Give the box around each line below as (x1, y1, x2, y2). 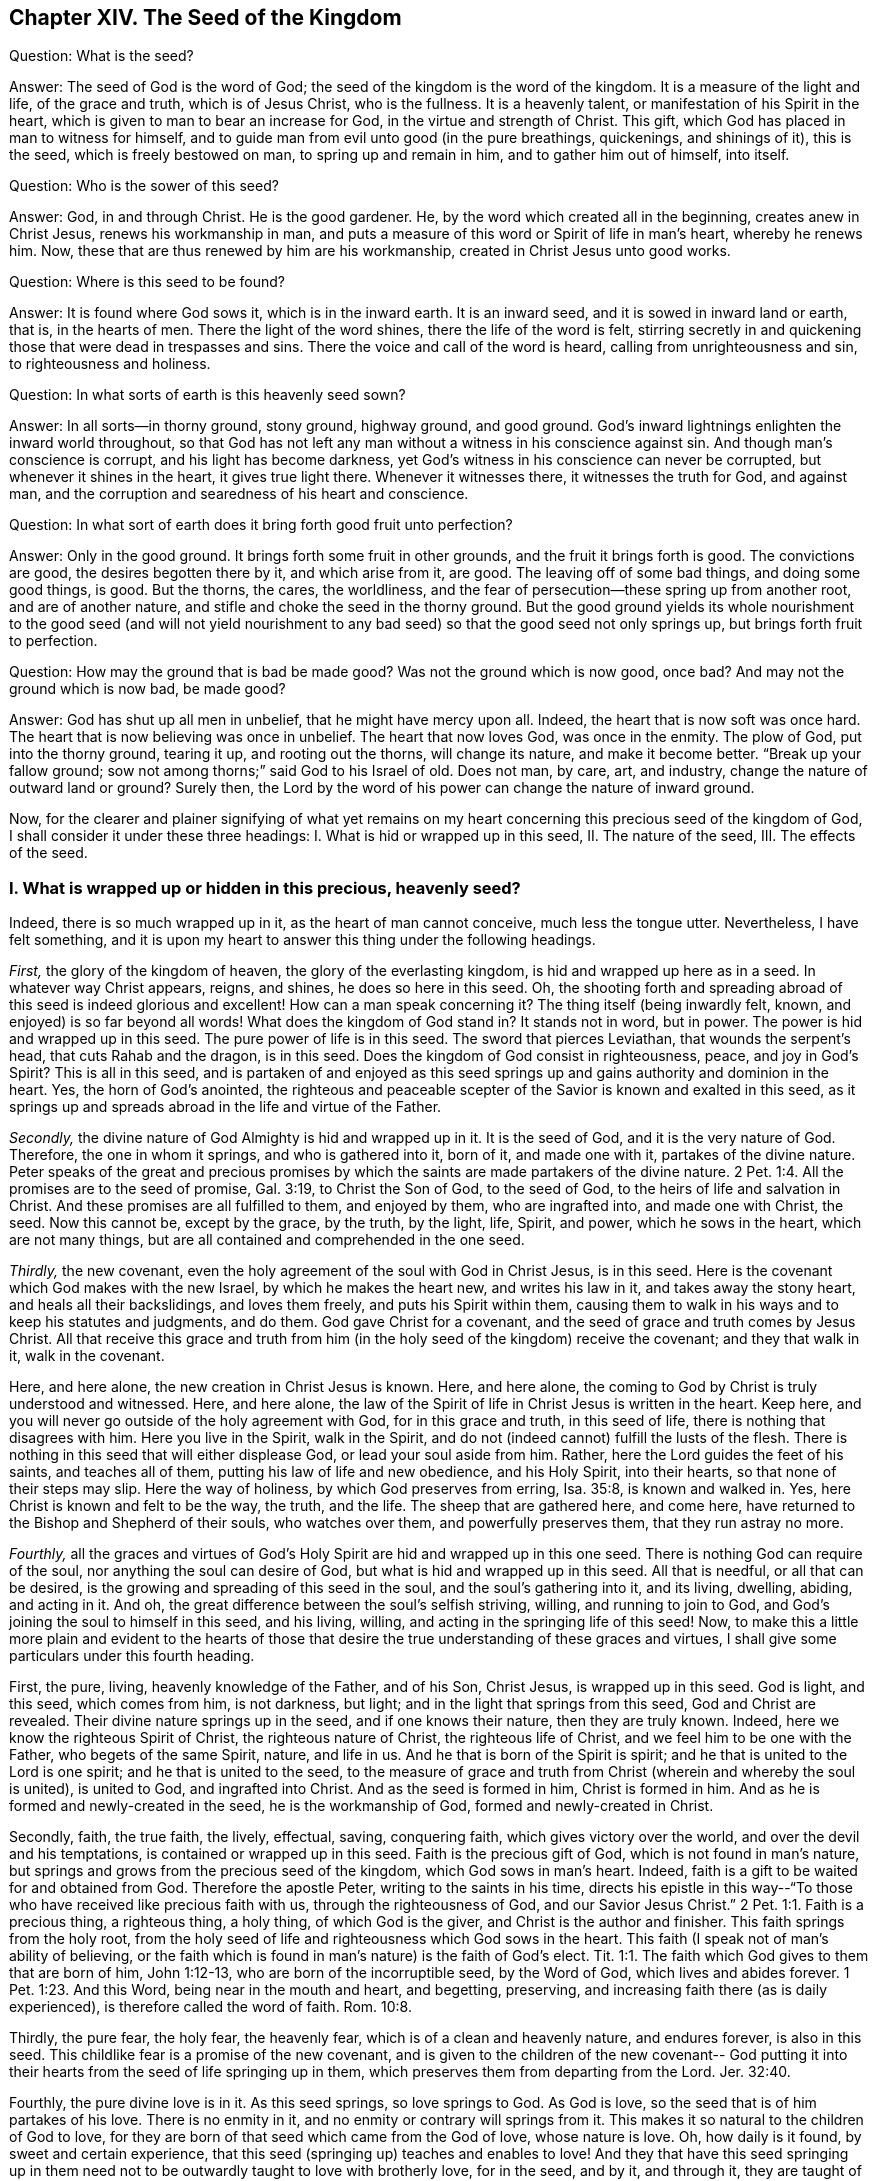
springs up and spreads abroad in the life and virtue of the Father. (9, 1098, 442, 1116)
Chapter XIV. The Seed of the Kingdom (9, 5, 402, 30)
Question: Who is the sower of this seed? (9, 177, 279, 195)
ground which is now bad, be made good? (9, 680, 286, 698)
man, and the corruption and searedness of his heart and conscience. (9, 485, 469, 503)
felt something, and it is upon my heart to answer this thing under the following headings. (9, 931, 596, 949)
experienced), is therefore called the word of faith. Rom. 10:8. (9, 1998, 412, 2016)
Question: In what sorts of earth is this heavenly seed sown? (9, 386, 406, 404)
